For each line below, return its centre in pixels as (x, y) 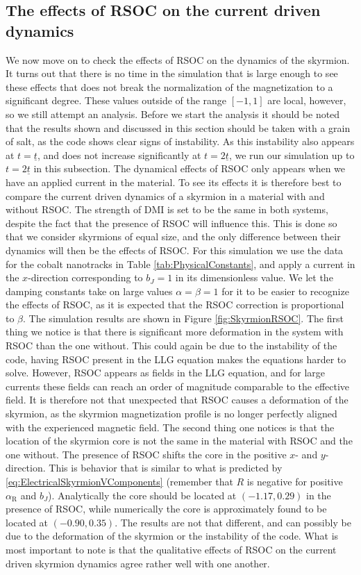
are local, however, (307, 100)
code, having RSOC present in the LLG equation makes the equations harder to (176, 359)
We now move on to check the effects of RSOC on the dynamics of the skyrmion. (178, 59)
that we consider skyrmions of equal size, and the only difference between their (173, 236)
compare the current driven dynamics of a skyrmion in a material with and (165, 195)
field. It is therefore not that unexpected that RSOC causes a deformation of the (177, 400)
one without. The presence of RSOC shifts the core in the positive (146, 454)
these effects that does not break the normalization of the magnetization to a (169, 86)
